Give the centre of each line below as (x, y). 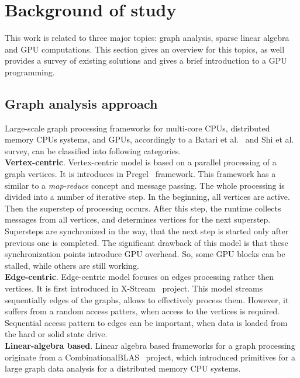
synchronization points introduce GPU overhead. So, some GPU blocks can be (145, 254)
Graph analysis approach (81, 103)
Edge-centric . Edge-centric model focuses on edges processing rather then (139, 277)
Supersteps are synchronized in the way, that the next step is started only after (147, 231)
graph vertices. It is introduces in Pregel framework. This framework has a (140, 174)
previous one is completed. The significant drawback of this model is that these (146, 242)
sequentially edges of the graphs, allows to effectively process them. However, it (147, 299)
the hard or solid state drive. (56, 334)
